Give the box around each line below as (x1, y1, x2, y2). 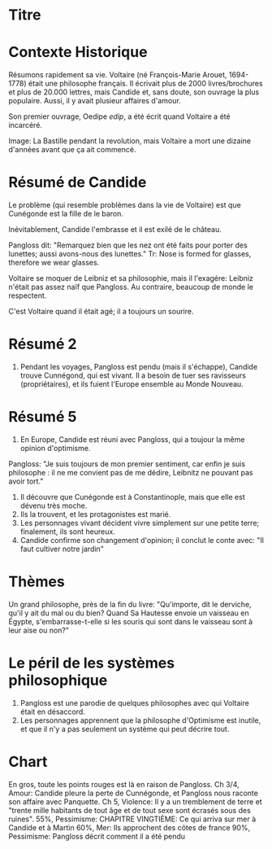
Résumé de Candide (8, 173, 147, 192)
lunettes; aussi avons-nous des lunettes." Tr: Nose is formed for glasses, (8, 249, 252, 259)
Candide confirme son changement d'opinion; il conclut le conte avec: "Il (19, 535, 264, 545)
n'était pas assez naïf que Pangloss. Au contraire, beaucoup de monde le (8, 282, 254, 292)
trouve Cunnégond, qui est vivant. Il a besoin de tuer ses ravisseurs (19, 370, 246, 380)
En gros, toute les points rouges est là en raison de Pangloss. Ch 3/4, (8, 779, 240, 789)
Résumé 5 (8, 408, 77, 427)
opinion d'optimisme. (19, 443, 91, 453)
